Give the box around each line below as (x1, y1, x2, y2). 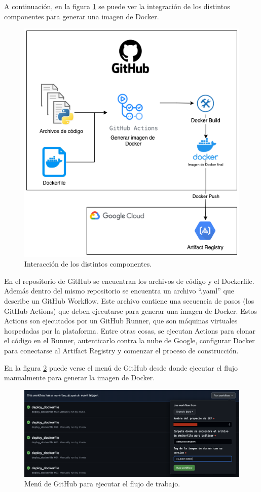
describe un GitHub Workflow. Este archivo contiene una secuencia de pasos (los (4, 295, 254, 306)
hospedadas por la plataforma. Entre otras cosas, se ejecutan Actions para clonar (4, 325, 256, 336)
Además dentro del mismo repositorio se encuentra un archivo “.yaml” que (4, 285, 234, 296)
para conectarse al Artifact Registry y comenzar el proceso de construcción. (4, 345, 239, 355)
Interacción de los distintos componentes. (24, 258, 152, 269)
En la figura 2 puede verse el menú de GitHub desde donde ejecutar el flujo (4, 362, 238, 373)
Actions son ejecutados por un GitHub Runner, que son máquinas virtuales (4, 315, 238, 326)
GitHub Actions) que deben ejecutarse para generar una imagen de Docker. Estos (4, 305, 257, 316)
